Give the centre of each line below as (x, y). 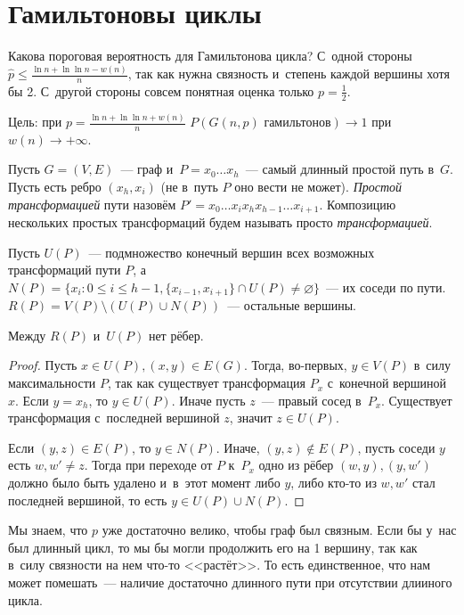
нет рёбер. (176, 335)
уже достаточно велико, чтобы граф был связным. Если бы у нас (279, 530)
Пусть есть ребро (55, 187)
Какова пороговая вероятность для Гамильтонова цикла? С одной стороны (210, 56)
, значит (251, 418)
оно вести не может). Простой (318, 187)
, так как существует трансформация (207, 383)
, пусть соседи (396, 447)
